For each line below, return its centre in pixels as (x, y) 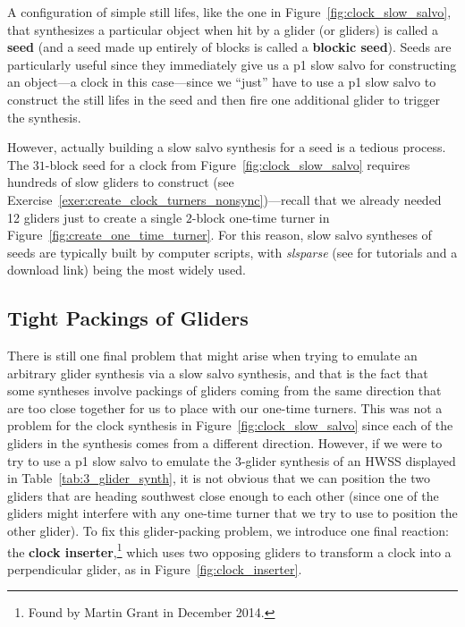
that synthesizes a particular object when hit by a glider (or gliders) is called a (223, 29)
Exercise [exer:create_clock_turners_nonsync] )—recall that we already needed (224, 199)
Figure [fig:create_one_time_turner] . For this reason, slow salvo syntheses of (220, 235)
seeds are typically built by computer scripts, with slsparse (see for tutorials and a (232, 252)
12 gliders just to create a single (95, 217)
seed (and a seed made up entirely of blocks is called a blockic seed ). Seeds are (229, 47)
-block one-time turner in (261, 217)
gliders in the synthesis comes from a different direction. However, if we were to (225, 443)
